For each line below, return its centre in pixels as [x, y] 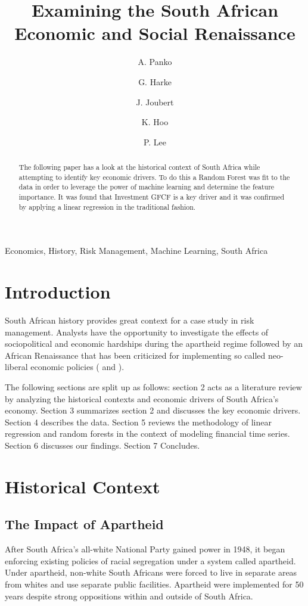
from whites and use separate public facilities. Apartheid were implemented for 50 [154, 584]
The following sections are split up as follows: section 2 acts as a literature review [153, 387]
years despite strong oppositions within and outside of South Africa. [129, 596]
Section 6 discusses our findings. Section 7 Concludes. [102, 445]
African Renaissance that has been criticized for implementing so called [135, 355]
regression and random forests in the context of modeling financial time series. [147, 433]
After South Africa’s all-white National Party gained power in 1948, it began [145, 549]
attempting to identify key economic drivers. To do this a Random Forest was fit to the [154, 177]
